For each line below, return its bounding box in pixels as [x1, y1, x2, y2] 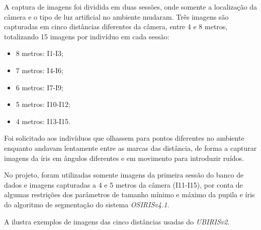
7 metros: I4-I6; [16, 65, 64, 75]
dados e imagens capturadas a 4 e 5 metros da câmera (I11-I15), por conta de [4, 179, 243, 190]
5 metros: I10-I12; [16, 99, 71, 109]
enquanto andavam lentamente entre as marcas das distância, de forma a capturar [4, 142, 257, 153]
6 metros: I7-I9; [16, 82, 64, 92]
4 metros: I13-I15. [16, 116, 71, 126]
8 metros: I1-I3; [16, 48, 64, 59]
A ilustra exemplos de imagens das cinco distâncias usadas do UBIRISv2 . [4, 216, 230, 226]
